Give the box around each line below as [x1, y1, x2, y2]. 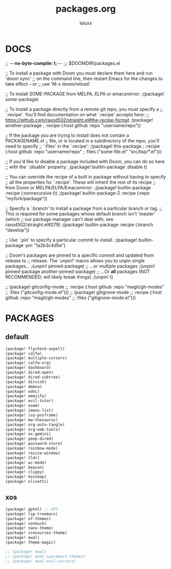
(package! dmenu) [5, 384, 42, 389]
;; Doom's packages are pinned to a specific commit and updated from [5, 252, 154, 258]
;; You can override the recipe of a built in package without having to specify [5, 174, 166, 180]
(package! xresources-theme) [5, 530, 67, 536]
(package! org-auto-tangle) [5, 422, 65, 427]
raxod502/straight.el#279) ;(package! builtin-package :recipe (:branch [5, 221, 153, 228]
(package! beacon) [5, 465, 44, 470]
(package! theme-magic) [5, 540, 56, 545]
